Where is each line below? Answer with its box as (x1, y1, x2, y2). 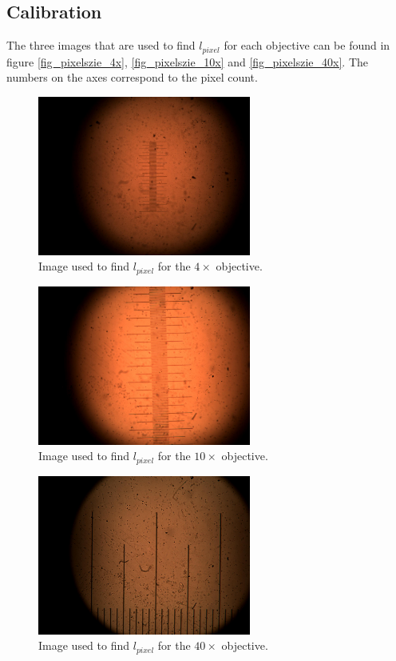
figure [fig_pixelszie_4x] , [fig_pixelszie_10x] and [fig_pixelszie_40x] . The (6, 53, 369, 70)
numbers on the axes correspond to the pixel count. (6, 69, 258, 86)
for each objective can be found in (224, 37, 390, 54)
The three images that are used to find (6, 37, 196, 54)
